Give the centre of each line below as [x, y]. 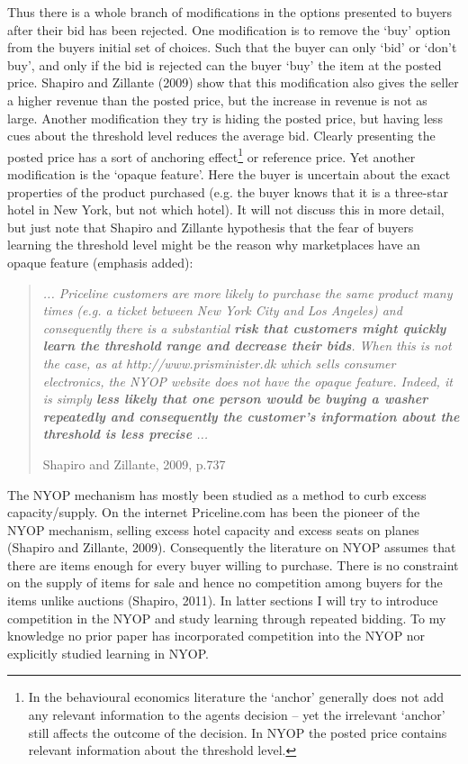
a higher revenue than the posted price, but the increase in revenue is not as [217, 100]
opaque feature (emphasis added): [100, 262]
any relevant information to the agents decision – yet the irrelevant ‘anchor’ [237, 715]
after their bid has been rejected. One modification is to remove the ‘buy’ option [229, 29]
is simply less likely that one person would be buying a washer [235, 399]
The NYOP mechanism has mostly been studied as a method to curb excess [217, 494]
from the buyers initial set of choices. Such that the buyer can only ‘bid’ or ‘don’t [232, 47]
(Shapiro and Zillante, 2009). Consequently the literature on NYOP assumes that [232, 547]
